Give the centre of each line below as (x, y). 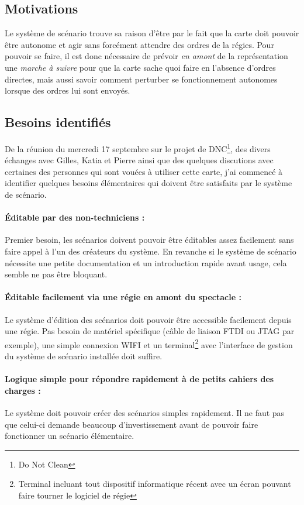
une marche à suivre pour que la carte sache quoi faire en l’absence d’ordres (140, 67)
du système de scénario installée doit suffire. (84, 356)
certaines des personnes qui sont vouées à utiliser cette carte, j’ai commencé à (144, 171)
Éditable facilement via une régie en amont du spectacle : (123, 297)
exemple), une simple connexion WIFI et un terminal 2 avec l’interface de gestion (149, 343)
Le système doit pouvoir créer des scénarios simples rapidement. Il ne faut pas (145, 412)
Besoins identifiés (58, 122)
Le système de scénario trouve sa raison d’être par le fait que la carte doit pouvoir (152, 33)
